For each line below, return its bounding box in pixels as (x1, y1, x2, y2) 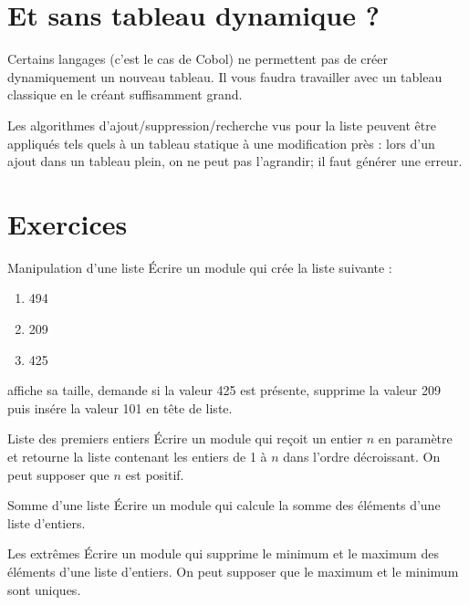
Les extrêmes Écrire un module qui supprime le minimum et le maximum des (7, 544, 439, 563)
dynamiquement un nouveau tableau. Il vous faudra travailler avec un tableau (7, 67, 443, 86)
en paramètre (378, 429, 453, 448)
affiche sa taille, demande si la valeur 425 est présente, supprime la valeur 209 (7, 381, 441, 400)
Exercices (7, 204, 128, 242)
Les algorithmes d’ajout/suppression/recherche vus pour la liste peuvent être (7, 115, 436, 134)
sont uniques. (7, 579, 81, 599)
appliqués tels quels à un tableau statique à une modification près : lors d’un (7, 133, 435, 152)
